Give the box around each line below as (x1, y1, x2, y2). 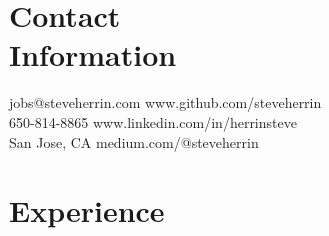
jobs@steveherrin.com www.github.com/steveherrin (9, 92, 322, 113)
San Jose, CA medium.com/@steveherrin (9, 131, 259, 152)
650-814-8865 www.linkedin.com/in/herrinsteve (9, 111, 297, 132)
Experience (9, 190, 165, 231)
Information (9, 34, 177, 75)
